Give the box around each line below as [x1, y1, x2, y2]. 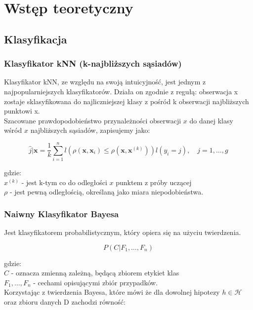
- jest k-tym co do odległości [21, 177, 107, 187]
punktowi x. [4, 106, 40, 116]
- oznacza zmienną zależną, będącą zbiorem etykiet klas [11, 268, 179, 278]
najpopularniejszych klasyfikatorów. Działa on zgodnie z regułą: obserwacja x [4, 86, 238, 96]
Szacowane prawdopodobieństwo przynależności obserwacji [4, 115, 181, 125]
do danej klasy [189, 115, 233, 125]
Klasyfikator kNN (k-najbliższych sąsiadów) [4, 57, 182, 70]
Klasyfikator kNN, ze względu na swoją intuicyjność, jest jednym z [4, 77, 206, 87]
